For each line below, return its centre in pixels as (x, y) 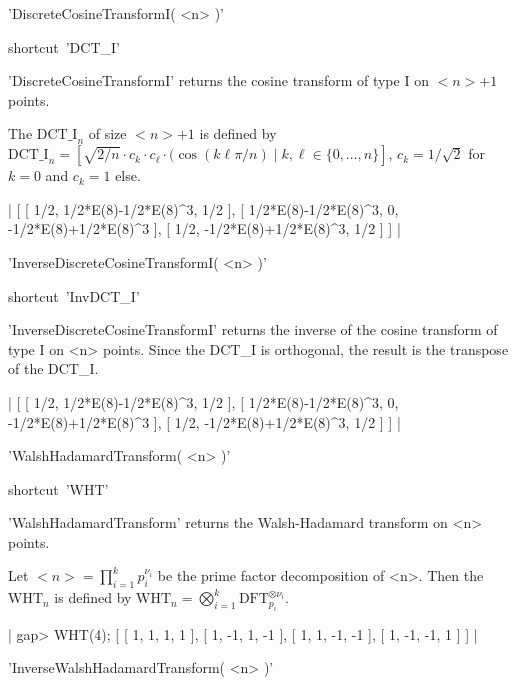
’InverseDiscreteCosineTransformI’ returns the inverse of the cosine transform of (253, 329)
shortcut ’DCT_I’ (64, 46)
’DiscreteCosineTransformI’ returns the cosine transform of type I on (218, 80)
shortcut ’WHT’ (58, 488)
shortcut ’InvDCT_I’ (74, 295)
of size (107, 133)
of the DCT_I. (53, 368)
